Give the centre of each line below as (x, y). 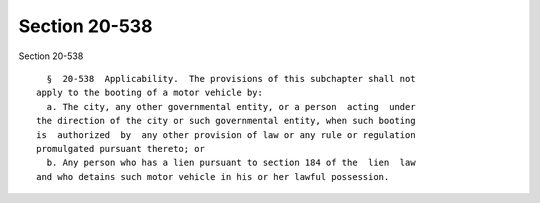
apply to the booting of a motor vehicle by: (150, 93)
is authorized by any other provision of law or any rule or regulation (226, 134)
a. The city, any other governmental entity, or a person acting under (231, 106)
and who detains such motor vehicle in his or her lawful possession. (213, 176)
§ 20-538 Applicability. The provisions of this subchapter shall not (231, 78)
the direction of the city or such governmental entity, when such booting (226, 121)
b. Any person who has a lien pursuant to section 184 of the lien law (231, 163)
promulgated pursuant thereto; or (120, 148)
